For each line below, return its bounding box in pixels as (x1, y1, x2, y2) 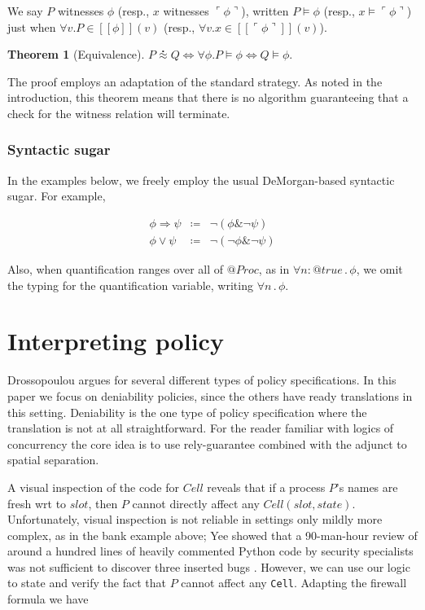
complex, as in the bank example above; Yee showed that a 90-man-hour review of (7, 526, 418, 543)
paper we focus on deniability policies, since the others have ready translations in (7, 387, 413, 404)
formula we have (7, 590, 89, 608)
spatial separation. (7, 451, 99, 468)
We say (7, 2, 43, 19)
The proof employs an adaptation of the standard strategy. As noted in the (7, 72, 383, 90)
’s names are (335, 478, 398, 495)
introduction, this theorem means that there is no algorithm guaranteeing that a (7, 89, 409, 106)
